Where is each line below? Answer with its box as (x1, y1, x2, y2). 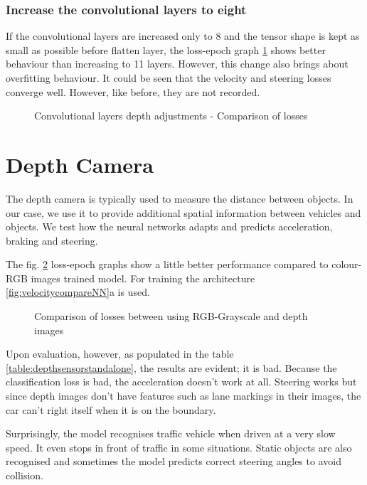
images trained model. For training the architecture (31, 270, 255, 285)
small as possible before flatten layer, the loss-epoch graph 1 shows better (6, 42, 326, 57)
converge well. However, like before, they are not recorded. (6, 84, 260, 99)
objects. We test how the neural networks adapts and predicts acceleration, (6, 219, 333, 234)
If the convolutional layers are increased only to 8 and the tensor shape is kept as (6, 28, 360, 43)
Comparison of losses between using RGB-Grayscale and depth (34, 309, 308, 324)
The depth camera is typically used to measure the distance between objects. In (6, 191, 353, 206)
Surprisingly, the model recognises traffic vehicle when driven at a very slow (6, 426, 336, 441)
